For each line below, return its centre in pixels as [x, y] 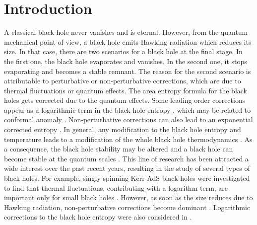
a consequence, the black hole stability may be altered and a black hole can [119, 149]
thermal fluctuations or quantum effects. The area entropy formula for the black [126, 90]
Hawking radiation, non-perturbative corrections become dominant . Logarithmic [127, 207]
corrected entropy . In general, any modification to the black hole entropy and [123, 129]
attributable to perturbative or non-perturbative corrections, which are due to [123, 81]
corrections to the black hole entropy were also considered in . [98, 217]
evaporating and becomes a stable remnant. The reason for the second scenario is [128, 71]
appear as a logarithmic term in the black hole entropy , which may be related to [128, 110]
